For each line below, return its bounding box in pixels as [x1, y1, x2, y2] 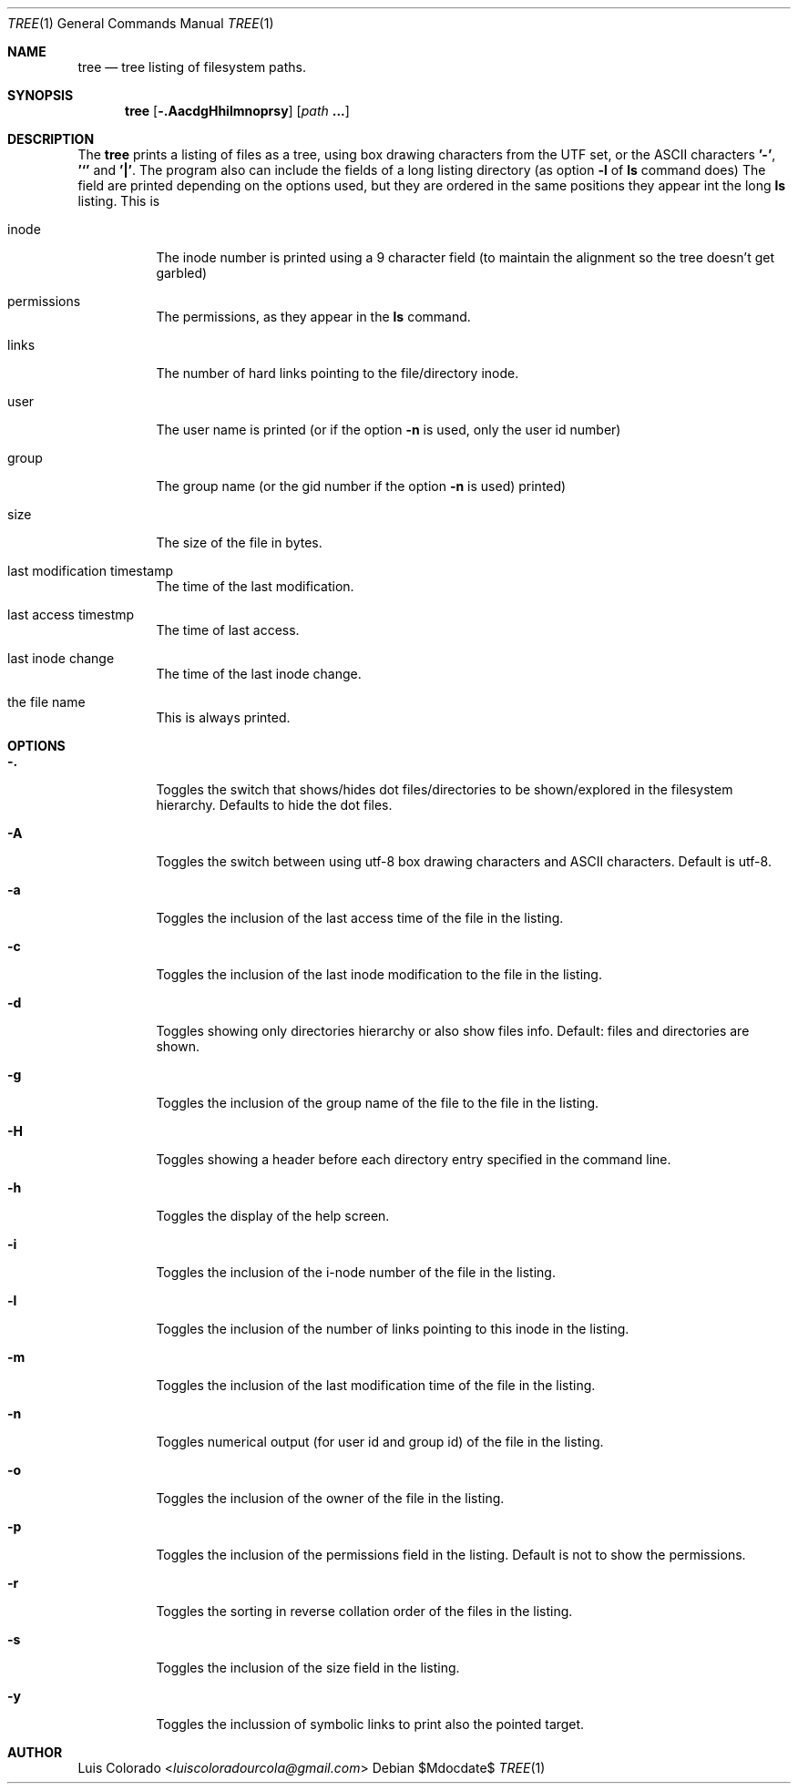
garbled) [156, 265, 208, 281]
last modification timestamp [7, 563, 174, 578]
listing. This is [77, 193, 160, 209]
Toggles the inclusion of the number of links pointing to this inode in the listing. [156, 1321, 629, 1336]
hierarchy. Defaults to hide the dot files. [156, 797, 393, 813]
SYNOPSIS [7, 87, 74, 103]
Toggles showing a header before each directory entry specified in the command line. [156, 1151, 671, 1167]
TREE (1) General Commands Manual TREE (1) [7, 15, 274, 31]
